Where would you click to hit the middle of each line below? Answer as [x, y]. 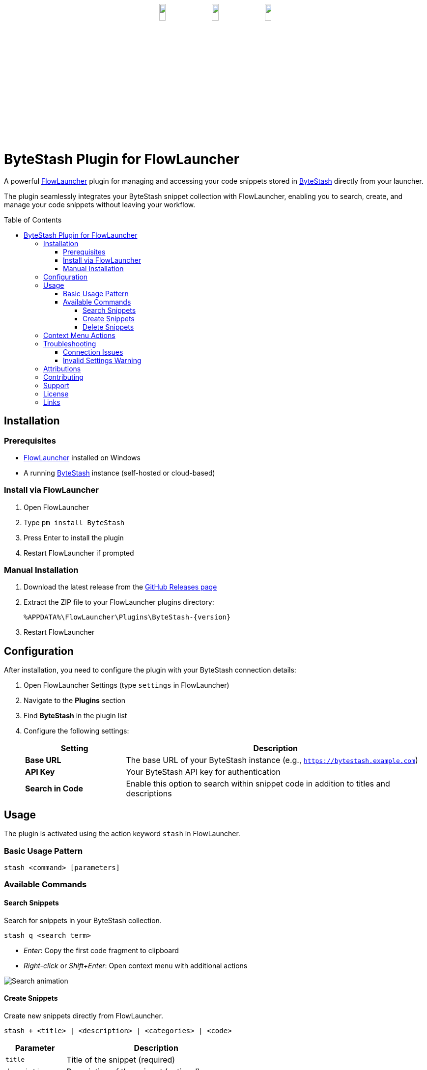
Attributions [62, 368]
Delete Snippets [108, 327]
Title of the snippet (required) [121, 1059]
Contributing [63, 377]
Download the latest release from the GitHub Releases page [120, 587]
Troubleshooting [70, 343]
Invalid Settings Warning [102, 360]
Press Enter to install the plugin [74, 537]
